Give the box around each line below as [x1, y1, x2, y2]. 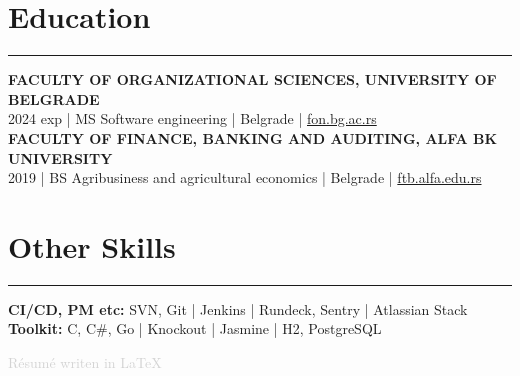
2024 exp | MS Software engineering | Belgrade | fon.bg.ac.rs [8, 108, 377, 129]
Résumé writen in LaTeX [8, 352, 162, 372]
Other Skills [8, 225, 176, 266]
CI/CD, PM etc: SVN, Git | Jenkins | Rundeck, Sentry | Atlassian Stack [8, 298, 468, 319]
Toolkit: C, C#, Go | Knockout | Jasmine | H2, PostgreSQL [8, 318, 382, 339]
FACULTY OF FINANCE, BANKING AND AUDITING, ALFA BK [8, 127, 498, 148]
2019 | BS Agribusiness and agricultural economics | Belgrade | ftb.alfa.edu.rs [8, 167, 482, 188]
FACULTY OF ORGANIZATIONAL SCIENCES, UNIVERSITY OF [8, 69, 497, 90]
